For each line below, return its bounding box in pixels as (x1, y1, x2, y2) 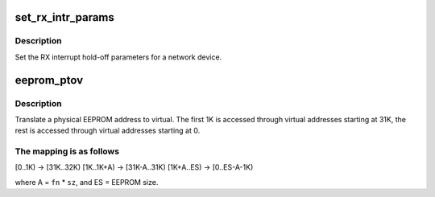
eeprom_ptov (14, 73, 84, 87)
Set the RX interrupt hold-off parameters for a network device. (14, 52, 222, 62)
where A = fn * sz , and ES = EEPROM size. (14, 177, 159, 187)
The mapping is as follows (14, 146, 120, 157)
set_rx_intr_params (14, 10, 114, 24)
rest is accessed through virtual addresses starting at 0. (14, 125, 201, 136)
